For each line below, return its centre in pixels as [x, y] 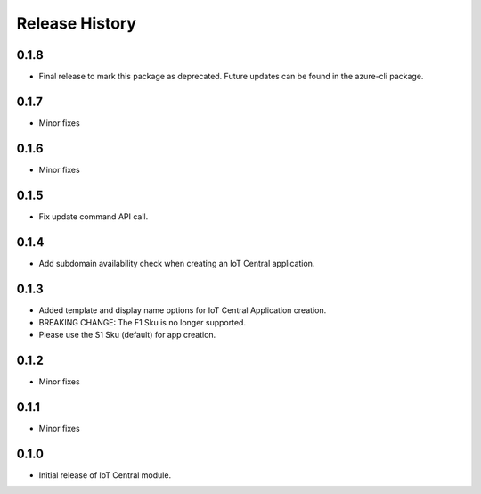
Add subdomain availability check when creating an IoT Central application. [177, 263]
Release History [77, 23]
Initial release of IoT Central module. [105, 475]
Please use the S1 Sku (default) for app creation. [127, 335]
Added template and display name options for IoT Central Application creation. [183, 310]
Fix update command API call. [94, 216]
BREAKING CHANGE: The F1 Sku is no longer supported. [143, 322]
